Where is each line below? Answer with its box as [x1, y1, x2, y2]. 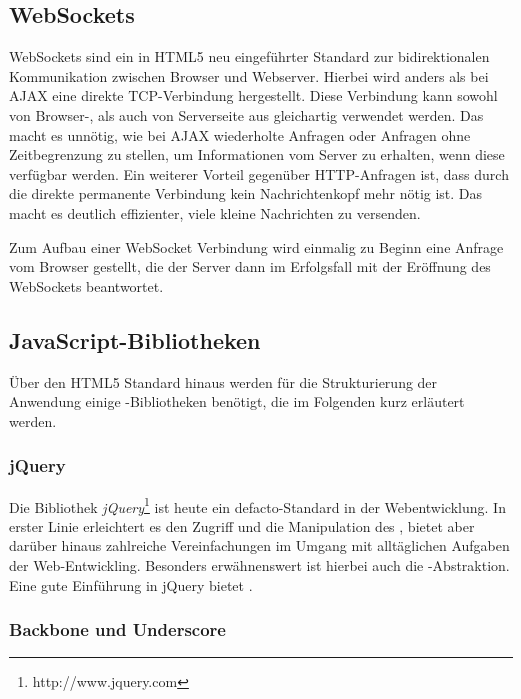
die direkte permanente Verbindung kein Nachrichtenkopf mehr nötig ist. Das [9, 183, 483, 204]
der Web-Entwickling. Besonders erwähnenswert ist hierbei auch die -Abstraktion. [9, 554, 510, 575]
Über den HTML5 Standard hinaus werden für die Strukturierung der [9, 371, 438, 392]
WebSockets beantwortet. [9, 275, 164, 296]
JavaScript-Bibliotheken [9, 324, 261, 355]
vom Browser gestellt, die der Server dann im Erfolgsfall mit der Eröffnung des [9, 256, 491, 277]
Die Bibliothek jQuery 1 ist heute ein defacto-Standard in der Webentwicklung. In [9, 493, 506, 517]
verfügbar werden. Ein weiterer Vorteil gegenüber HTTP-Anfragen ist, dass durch [9, 163, 509, 184]
